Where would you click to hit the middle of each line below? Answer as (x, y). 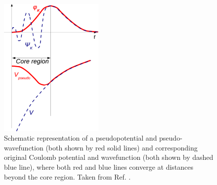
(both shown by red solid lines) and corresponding (122, 147)
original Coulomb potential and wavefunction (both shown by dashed (109, 157)
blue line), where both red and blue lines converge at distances (99, 167)
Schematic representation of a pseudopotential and (81, 138)
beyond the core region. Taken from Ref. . (67, 176)
